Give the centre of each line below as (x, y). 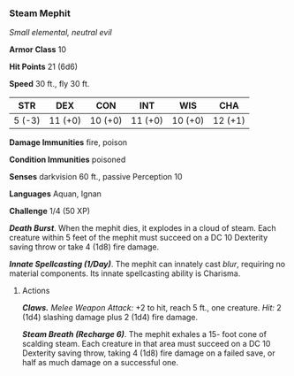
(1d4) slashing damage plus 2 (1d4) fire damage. (110, 318)
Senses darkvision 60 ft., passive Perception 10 (96, 177)
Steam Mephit (40, 13)
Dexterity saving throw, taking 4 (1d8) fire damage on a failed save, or (148, 353)
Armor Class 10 (38, 50)
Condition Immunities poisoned (68, 160)
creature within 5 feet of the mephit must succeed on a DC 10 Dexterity (139, 238)
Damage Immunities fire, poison (68, 142)
